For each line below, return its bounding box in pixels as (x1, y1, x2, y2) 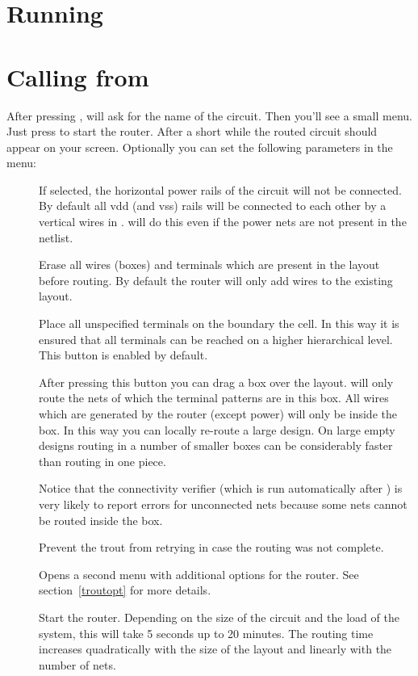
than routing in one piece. (39, 452, 166, 469)
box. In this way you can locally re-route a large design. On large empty (39, 421, 395, 438)
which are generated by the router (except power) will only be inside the (39, 405, 397, 422)
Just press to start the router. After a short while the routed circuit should (6, 123, 378, 140)
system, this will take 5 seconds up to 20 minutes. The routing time (39, 624, 374, 641)
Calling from (6, 60, 149, 93)
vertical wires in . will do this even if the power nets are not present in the (39, 213, 407, 230)
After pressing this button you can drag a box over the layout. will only (39, 373, 394, 390)
